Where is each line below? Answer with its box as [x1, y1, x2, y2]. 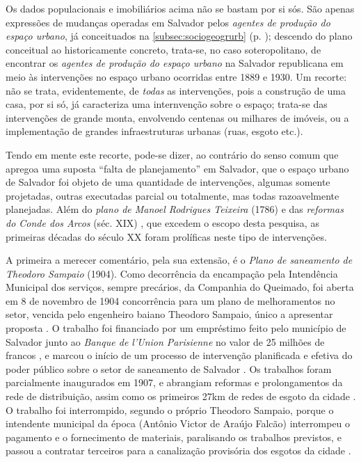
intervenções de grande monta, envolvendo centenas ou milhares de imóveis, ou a [6, 110, 349, 125]
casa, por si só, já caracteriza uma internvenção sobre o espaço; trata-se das [6, 97, 328, 111]
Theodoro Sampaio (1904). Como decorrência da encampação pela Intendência [6, 266, 338, 280]
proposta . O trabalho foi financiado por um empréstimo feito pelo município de [6, 321, 346, 335]
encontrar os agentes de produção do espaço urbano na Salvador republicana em [6, 56, 344, 70]
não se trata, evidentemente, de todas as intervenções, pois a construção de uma [6, 83, 346, 97]
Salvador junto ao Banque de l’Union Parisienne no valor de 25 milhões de [6, 334, 325, 349]
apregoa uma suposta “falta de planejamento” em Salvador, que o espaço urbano [6, 161, 349, 175]
